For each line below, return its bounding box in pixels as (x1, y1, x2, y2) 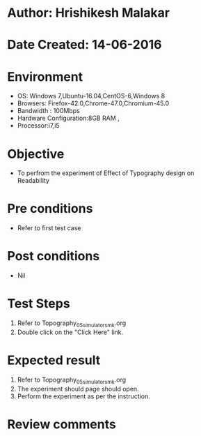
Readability (17, 176, 50, 185)
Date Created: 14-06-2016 (7, 37, 162, 53)
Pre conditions (7, 201, 93, 217)
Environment (7, 68, 83, 84)
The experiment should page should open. (17, 384, 139, 393)
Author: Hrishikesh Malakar (7, 5, 170, 21)
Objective (7, 146, 65, 162)
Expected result (7, 352, 101, 368)
